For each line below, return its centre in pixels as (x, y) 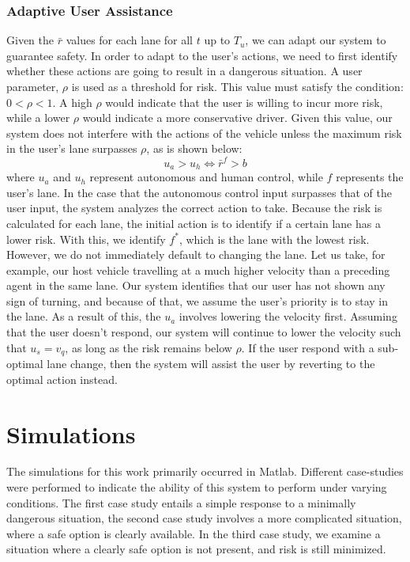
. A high (72, 102)
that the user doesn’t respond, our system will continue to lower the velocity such (204, 332)
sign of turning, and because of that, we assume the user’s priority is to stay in (197, 300)
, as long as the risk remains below (149, 347)
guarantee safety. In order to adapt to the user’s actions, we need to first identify (202, 55)
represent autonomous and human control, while (206, 177)
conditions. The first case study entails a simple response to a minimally (181, 502)
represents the (370, 177)
